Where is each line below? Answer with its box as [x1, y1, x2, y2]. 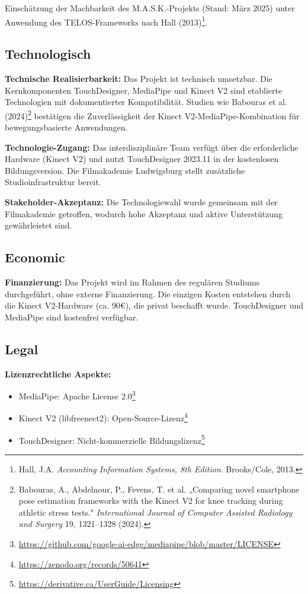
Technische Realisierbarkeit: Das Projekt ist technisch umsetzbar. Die [5, 72, 272, 85]
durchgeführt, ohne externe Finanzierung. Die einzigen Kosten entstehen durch [5, 287, 291, 300]
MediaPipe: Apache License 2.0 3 [18, 388, 136, 402]
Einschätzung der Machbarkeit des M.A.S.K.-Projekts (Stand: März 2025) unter [5, 2, 295, 14]
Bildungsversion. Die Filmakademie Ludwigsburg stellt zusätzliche [5, 164, 245, 176]
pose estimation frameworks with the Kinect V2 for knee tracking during [18, 494, 283, 507]
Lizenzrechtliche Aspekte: [5, 367, 111, 380]
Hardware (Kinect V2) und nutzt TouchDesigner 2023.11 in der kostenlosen [5, 153, 279, 165]
